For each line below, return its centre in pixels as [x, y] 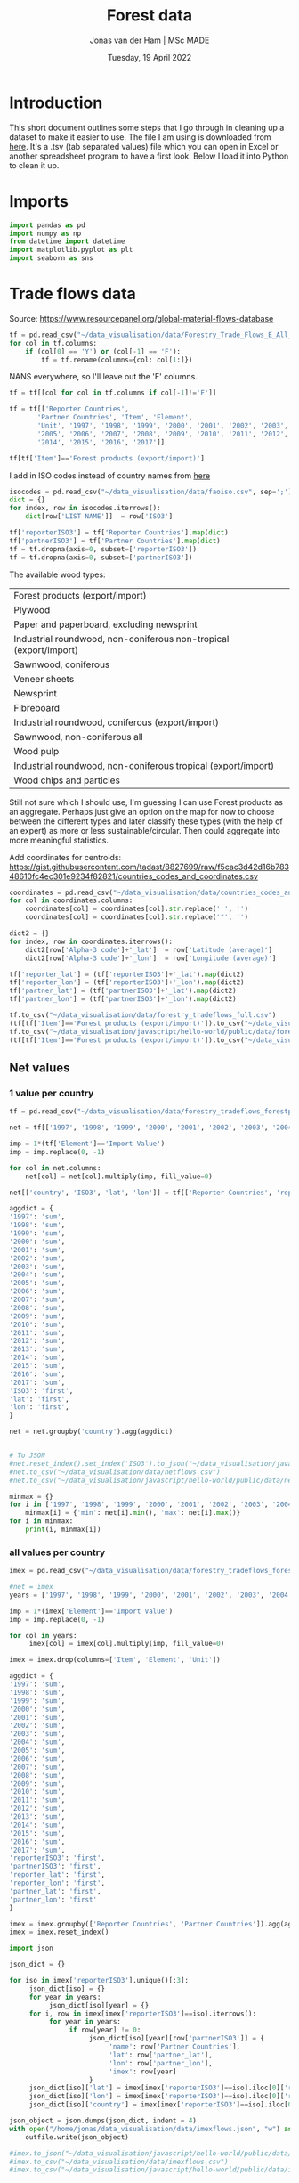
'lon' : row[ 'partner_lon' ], [161, 2063]
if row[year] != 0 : [105, 2030]
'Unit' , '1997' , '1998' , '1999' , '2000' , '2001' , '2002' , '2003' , [163, 426]
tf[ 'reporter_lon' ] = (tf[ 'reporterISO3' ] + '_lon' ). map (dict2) [127, 982]
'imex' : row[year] [142, 2072]
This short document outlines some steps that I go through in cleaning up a [147, 127]
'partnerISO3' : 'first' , [55, 1867]
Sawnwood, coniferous [62, 664]
